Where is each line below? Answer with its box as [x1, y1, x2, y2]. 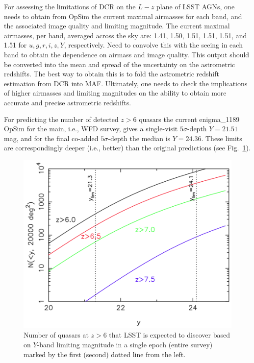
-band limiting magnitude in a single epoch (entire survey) [37, 339, 213, 350]
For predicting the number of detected [4, 114, 119, 124]
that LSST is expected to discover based [109, 330, 230, 340]
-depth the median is [108, 133, 171, 143]
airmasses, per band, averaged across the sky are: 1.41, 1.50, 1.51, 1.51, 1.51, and [4, 30, 247, 40]
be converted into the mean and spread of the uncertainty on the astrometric [4, 59, 235, 69]
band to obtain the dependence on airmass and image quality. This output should [4, 49, 250, 59]
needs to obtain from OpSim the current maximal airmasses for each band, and [4, 11, 242, 21]
